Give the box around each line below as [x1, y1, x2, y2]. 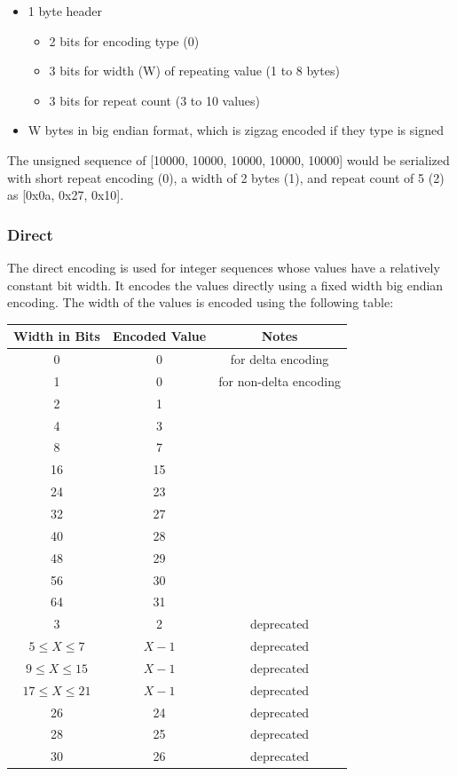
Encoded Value [112, 327, 207, 345]
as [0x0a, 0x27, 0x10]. [7, 186, 124, 204]
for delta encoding [230, 350, 329, 368]
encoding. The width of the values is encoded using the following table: [7, 293, 394, 312]
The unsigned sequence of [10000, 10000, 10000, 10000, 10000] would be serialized [7, 150, 450, 169]
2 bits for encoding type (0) [49, 31, 200, 50]
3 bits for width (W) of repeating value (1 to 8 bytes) [49, 61, 340, 80]
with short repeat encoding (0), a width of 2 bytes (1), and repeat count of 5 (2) [7, 168, 445, 186]
